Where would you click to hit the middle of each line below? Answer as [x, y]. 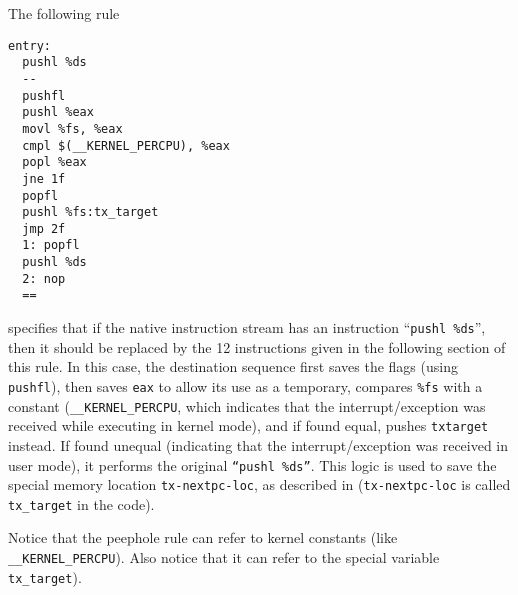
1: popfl [51, 245]
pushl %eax [58, 112]
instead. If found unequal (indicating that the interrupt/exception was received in [258, 444]
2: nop [44, 278]
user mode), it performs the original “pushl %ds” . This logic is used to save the [252, 464]
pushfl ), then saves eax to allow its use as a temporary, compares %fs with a [245, 385]
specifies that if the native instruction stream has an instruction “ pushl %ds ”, [247, 327]
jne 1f [44, 178]
